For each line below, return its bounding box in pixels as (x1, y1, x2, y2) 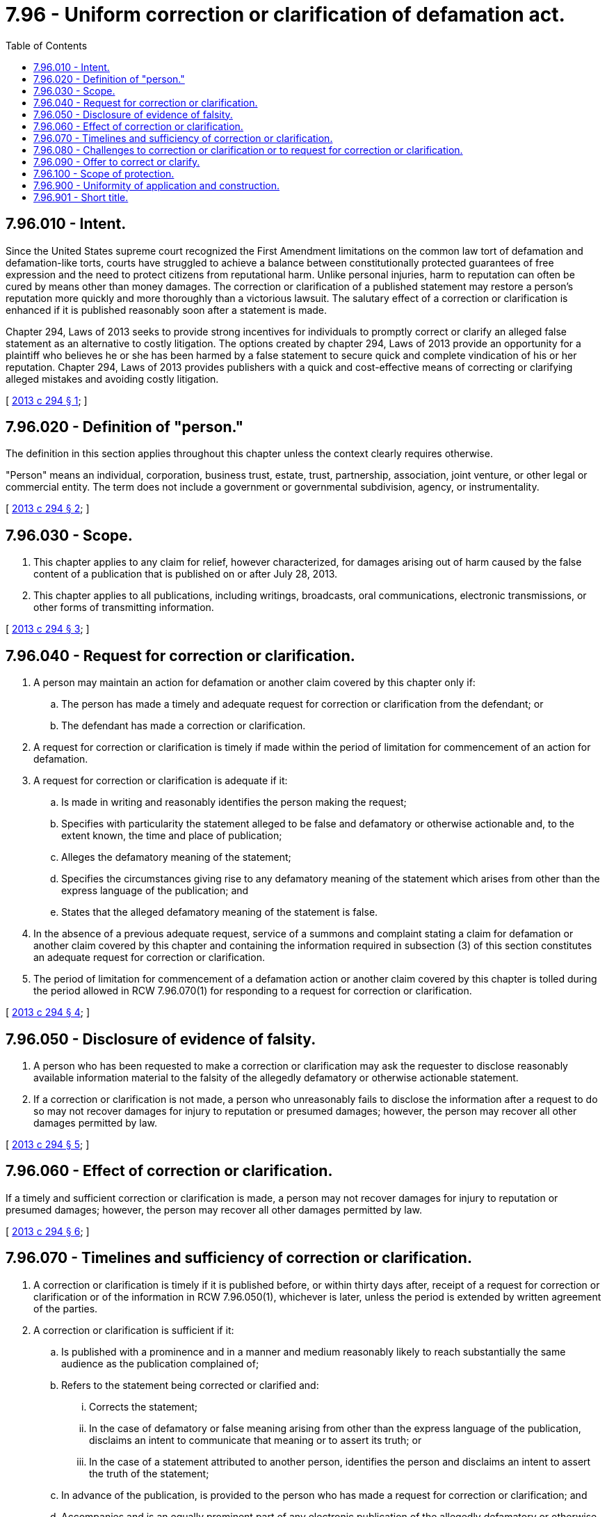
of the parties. (33, 1302, 98, 1315)
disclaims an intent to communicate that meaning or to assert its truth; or (89, 1433, 422, 1446)
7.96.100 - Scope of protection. (33, 167, 175, 180)
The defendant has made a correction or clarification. (61, 720, 306, 732)
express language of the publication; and (61, 884, 249, 897)
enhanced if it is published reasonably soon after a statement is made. (6, 303, 327, 316)
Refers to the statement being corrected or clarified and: (61, 1379, 319, 1391)
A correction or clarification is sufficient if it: (33, 1324, 234, 1336)
